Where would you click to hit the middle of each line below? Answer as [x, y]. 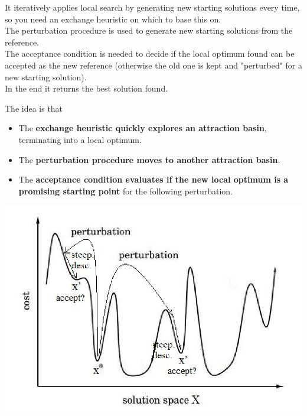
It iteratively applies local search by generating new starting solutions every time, [152, 7]
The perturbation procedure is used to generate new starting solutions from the [149, 30]
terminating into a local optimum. [80, 139]
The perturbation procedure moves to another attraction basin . [149, 159]
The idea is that [34, 108]
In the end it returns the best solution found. [86, 88]
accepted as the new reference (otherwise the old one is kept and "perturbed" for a [154, 65]
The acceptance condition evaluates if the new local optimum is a [153, 179]
